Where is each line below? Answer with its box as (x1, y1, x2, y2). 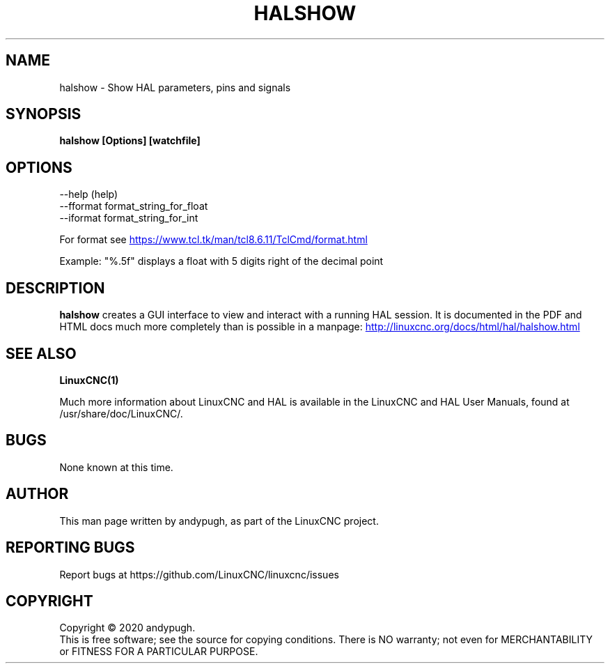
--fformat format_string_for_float (59, 200, 208, 213)
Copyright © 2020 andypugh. (59, 622, 196, 634)
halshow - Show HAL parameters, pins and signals (59, 81, 291, 93)
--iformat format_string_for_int (59, 212, 198, 224)
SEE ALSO (6, 344, 77, 362)
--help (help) (59, 188, 118, 201)
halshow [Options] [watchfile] (59, 134, 201, 147)
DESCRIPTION (6, 279, 105, 297)
